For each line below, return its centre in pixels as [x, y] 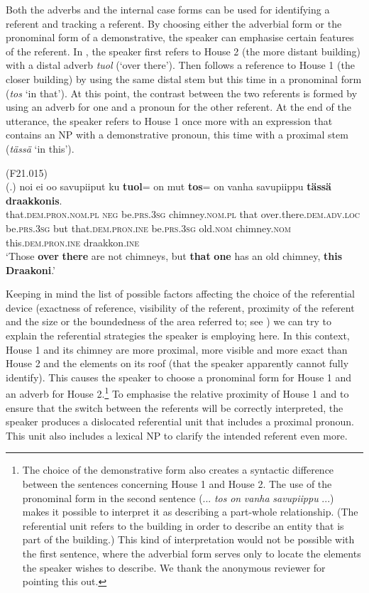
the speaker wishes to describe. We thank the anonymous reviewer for [174, 567]
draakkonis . [34, 200]
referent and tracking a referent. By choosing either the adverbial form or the [174, 23]
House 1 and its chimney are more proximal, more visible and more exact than [177, 349]
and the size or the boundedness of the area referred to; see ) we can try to [169, 321]
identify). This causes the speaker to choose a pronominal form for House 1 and [179, 377]
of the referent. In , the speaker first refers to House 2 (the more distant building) [183, 51]
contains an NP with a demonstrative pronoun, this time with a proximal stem [177, 135]
